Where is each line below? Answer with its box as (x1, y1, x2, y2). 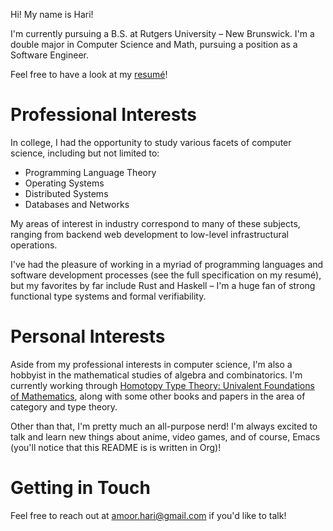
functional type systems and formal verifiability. (10, 290, 207, 302)
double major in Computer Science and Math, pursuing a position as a (10, 39, 298, 50)
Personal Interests (10, 325, 166, 348)
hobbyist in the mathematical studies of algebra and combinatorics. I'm (10, 369, 303, 381)
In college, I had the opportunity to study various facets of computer (10, 136, 292, 148)
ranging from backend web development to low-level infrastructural (10, 228, 289, 240)
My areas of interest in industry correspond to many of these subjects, (10, 217, 301, 229)
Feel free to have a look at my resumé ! (10, 69, 168, 80)
